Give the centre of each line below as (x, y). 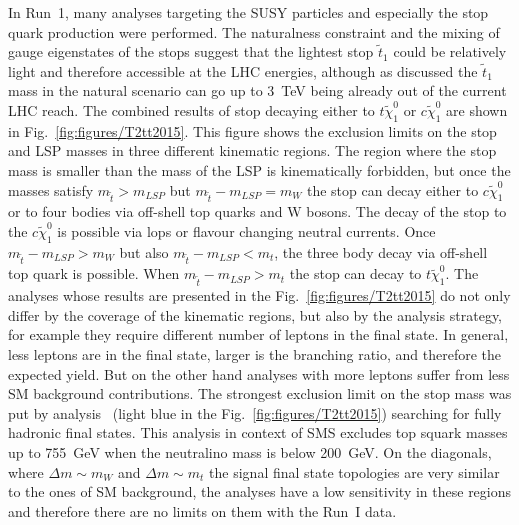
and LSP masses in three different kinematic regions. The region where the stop (252, 150)
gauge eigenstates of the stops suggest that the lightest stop (191, 51)
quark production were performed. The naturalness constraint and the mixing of (254, 31)
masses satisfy (51, 189)
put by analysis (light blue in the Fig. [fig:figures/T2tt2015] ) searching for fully (255, 412)
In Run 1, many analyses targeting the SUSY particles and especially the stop (248, 12)
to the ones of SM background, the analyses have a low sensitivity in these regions (260, 491)
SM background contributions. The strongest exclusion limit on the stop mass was (260, 393)
